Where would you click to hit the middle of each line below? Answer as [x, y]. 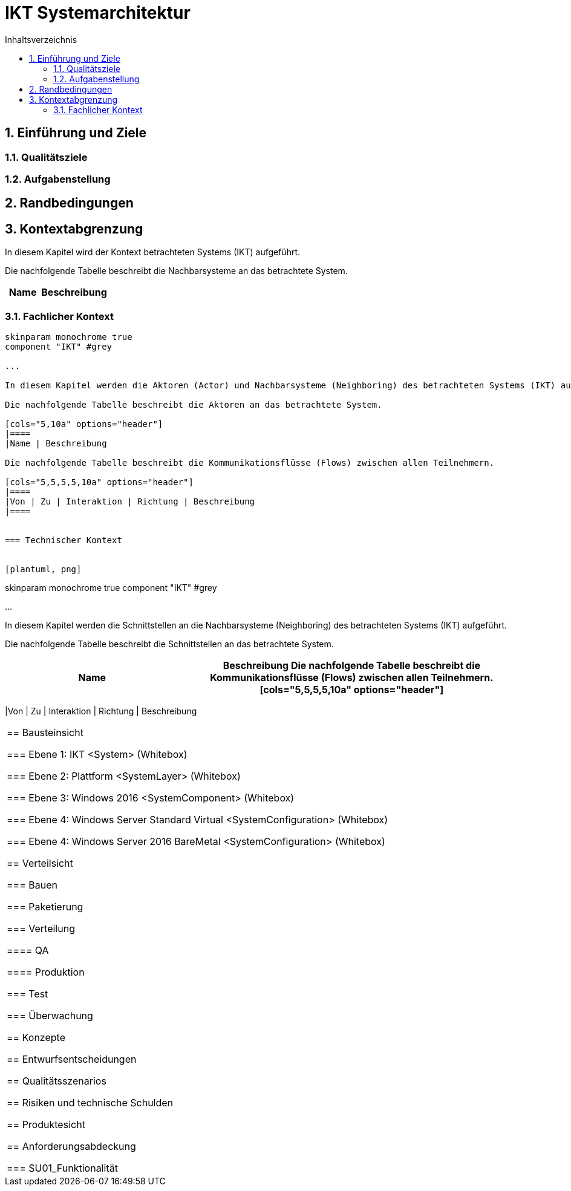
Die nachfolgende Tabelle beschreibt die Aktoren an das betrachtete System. [194, 404]
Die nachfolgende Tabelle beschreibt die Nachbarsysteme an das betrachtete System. [176, 271]
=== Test [28, 994]
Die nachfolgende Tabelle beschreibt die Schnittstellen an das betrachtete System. [169, 644]
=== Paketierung [45, 906]
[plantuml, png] [43, 569]
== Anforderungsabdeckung [71, 1146]
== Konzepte [36, 1037]
